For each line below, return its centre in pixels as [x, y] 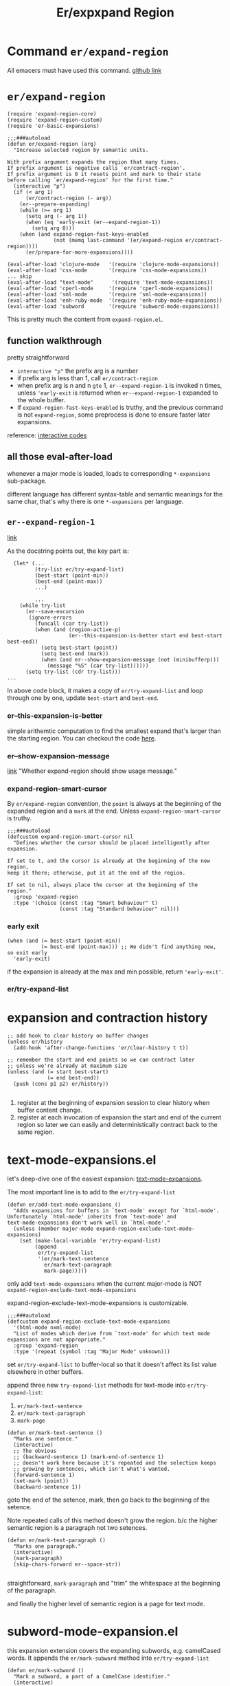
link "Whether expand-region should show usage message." [92, 771]
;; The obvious [35, 1451]
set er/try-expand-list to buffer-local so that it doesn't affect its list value [112, 1365]
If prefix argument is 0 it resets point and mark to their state [104, 174]
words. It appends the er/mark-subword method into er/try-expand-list [108, 1658]
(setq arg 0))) [54, 228]
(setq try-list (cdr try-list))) [73, 672]
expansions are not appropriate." [57, 1340]
